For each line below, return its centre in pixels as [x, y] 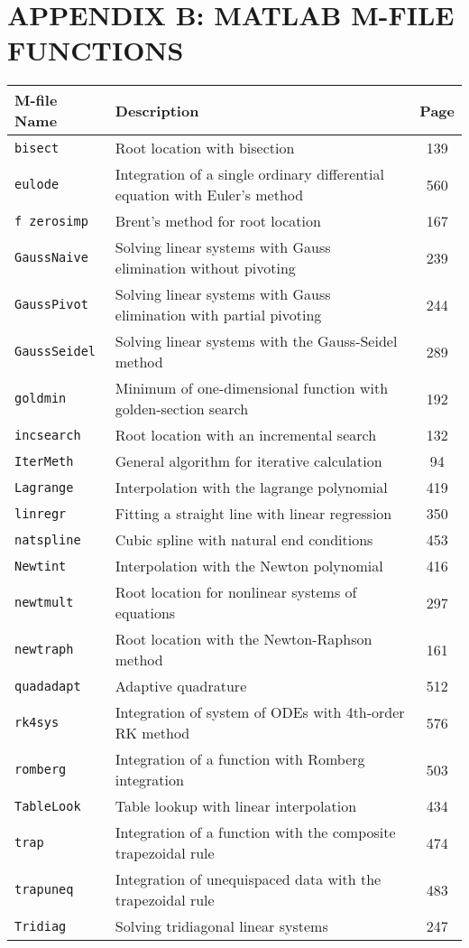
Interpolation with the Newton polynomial [249, 566]
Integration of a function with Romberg [240, 759]
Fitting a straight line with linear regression [253, 514]
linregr [41, 513]
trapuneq [44, 890]
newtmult [44, 603]
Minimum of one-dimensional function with [252, 388]
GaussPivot [51, 305]
